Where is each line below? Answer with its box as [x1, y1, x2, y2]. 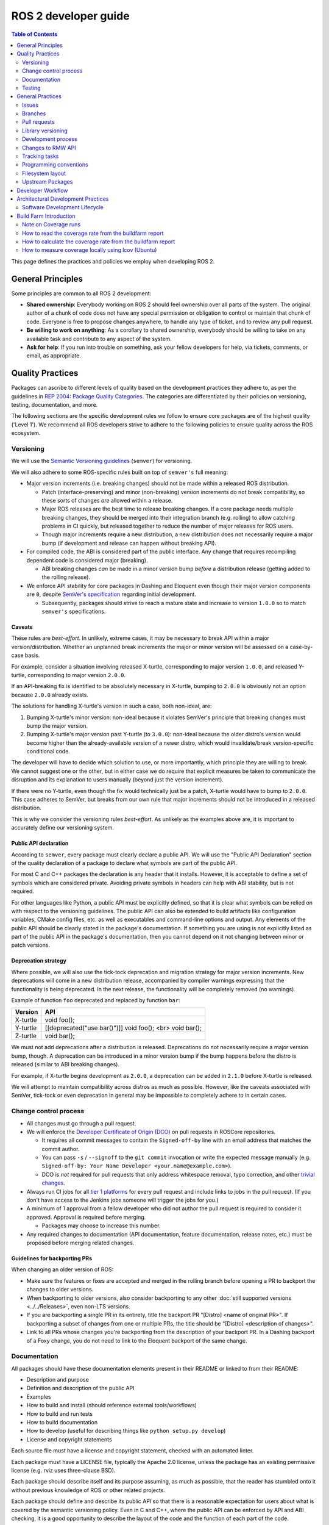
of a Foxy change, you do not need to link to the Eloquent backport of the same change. [26, 1337, 247, 1344]
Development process [22, 135, 77, 143]
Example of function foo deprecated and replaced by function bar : [11, 997, 181, 1004]
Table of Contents [11, 30, 58, 38]
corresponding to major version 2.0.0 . [27, 671, 126, 678]
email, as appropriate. [26, 352, 82, 359]
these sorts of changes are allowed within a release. [41, 497, 173, 504]
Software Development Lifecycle [22, 204, 104, 211]
